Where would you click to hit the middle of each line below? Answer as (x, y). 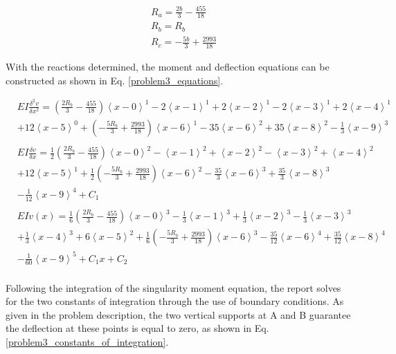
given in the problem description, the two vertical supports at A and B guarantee (178, 314)
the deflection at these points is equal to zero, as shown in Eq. (137, 328)
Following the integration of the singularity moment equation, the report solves (173, 287)
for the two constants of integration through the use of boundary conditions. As (175, 301)
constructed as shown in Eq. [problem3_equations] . (115, 80)
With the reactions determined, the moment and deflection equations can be (168, 67)
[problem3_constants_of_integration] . (87, 341)
